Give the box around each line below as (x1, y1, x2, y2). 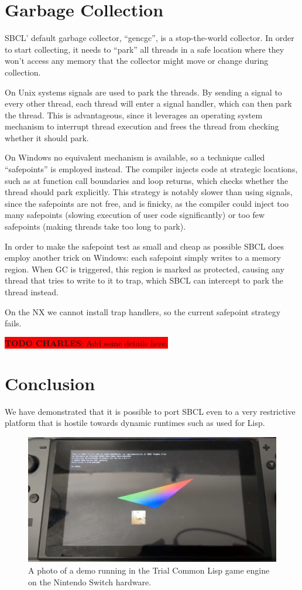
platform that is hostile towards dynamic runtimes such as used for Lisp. (5, 417, 265, 429)
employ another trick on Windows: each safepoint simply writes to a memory (5, 251, 281, 264)
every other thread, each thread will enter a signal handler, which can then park (5, 97, 292, 110)
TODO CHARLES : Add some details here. (5, 336, 168, 349)
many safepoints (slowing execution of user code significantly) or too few (5, 209, 265, 221)
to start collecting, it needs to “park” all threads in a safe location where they (5, 43, 284, 55)
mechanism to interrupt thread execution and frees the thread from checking (5, 120, 279, 132)
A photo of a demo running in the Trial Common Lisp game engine (28, 564, 270, 576)
